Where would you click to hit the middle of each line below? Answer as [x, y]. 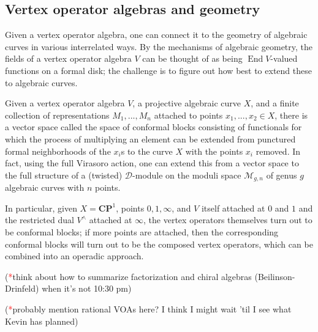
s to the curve [147, 151]
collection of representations [57, 115]
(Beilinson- [275, 276]
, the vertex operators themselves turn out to [228, 220]
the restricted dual [40, 220]
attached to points [188, 115]
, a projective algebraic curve [187, 103]
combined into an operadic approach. [74, 256]
